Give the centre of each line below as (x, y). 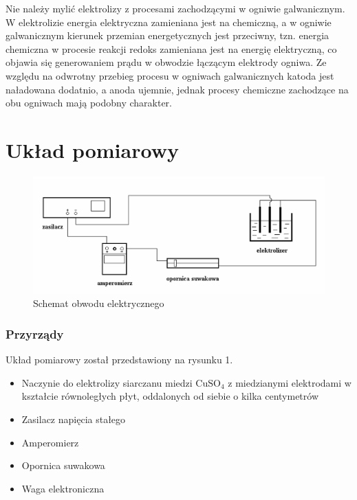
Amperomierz (50, 442)
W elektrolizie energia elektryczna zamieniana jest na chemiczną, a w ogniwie (169, 22)
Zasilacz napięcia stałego (74, 419)
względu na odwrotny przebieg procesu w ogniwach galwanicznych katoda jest (170, 75)
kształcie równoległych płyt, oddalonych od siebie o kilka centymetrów (170, 396)
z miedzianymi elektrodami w (290, 382)
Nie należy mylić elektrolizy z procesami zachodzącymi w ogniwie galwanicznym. (175, 8)
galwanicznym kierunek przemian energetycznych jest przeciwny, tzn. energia (167, 35)
